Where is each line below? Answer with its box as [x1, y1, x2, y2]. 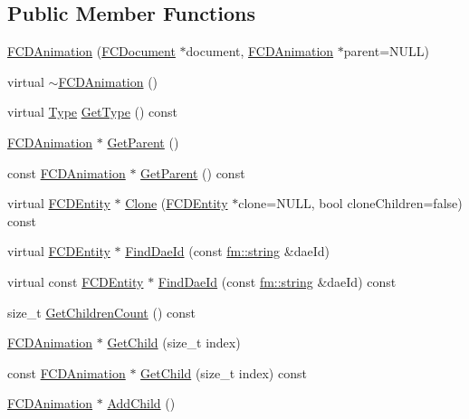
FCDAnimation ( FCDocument [7, 42, 176, 61]
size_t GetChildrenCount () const [7, 302, 196, 321]
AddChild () [107, 394, 176, 413]
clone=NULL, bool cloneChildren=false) [238, 194, 463, 213]
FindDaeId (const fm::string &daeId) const [158, 271, 397, 290]
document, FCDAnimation [186, 42, 334, 61]
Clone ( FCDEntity [125, 194, 228, 213]
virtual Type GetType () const [7, 102, 178, 121]
